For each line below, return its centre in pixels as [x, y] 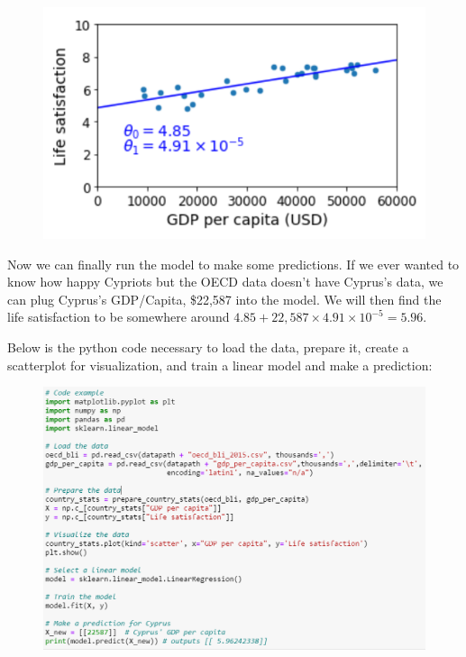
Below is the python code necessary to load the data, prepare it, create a [208, 347]
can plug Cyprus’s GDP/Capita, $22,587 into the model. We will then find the [224, 299]
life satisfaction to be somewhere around [119, 317]
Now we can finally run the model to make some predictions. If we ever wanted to [233, 264]
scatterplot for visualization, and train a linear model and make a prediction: [220, 365]
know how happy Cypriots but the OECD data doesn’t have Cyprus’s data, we [225, 282]
